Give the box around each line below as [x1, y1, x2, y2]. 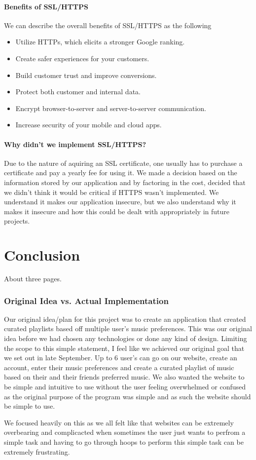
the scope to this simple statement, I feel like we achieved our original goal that [4, 343, 245, 353]
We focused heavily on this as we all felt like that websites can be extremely [4, 417, 234, 427]
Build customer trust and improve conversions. [15, 70, 157, 80]
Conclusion [4, 245, 80, 265]
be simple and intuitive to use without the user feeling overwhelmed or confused [4, 382, 246, 391]
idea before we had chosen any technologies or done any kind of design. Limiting [4, 333, 247, 344]
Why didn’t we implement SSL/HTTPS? [4, 139, 146, 149]
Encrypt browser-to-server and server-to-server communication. [15, 103, 207, 113]
